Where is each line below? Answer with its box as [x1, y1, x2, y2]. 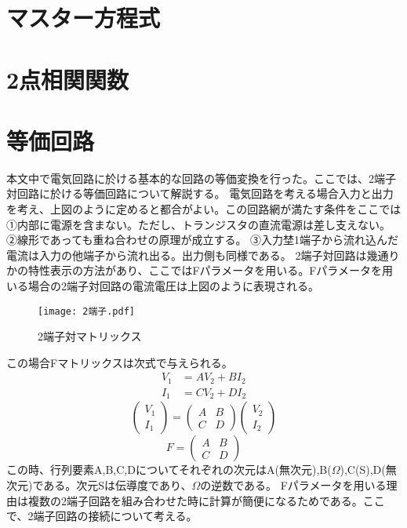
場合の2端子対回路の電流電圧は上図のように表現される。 [27, 278, 319, 294]
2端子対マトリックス [38, 328, 142, 344]
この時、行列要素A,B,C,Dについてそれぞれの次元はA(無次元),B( [6, 461, 332, 478]
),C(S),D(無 [340, 461, 397, 478]
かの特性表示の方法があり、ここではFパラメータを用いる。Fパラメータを [6, 262, 382, 279]
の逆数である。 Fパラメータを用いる [200, 477, 387, 493]
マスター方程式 [6, 2, 161, 34]
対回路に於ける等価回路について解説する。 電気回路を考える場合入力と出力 [6, 185, 394, 202]
